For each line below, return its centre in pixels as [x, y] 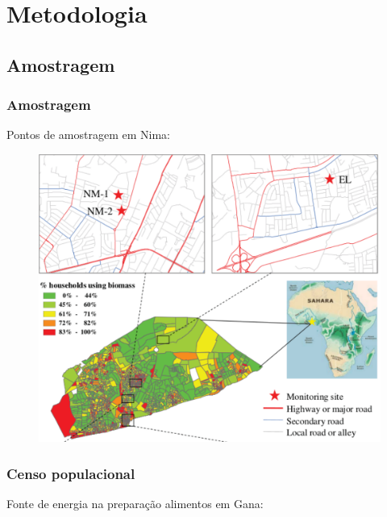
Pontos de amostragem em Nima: [88, 135]
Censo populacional [71, 473]
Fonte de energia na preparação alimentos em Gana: [135, 503]
